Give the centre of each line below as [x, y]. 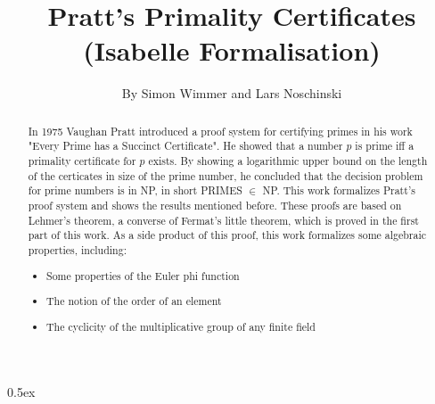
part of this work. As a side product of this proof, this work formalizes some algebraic [227, 235]
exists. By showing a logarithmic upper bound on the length [288, 161]
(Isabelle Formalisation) [232, 50]
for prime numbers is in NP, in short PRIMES [135, 190]
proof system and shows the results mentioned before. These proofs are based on [215, 205]
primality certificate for [82, 161]
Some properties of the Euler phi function [143, 275]
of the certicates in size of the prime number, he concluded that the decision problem [226, 175]
